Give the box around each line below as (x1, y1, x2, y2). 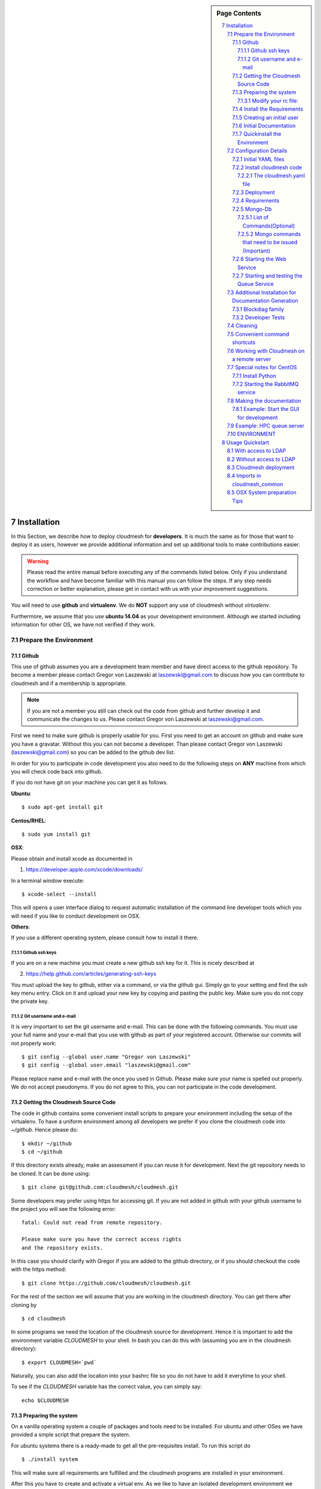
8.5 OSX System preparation (226, 489, 297, 496)
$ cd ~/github (21, 1148, 62, 1155)
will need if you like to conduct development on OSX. (11, 912, 141, 920)
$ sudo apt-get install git (21, 804, 103, 811)
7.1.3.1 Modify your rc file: (237, 97, 298, 104)
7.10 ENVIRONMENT (226, 431, 276, 438)
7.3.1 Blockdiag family (232, 306, 285, 313)
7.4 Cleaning (226, 322, 258, 329)
